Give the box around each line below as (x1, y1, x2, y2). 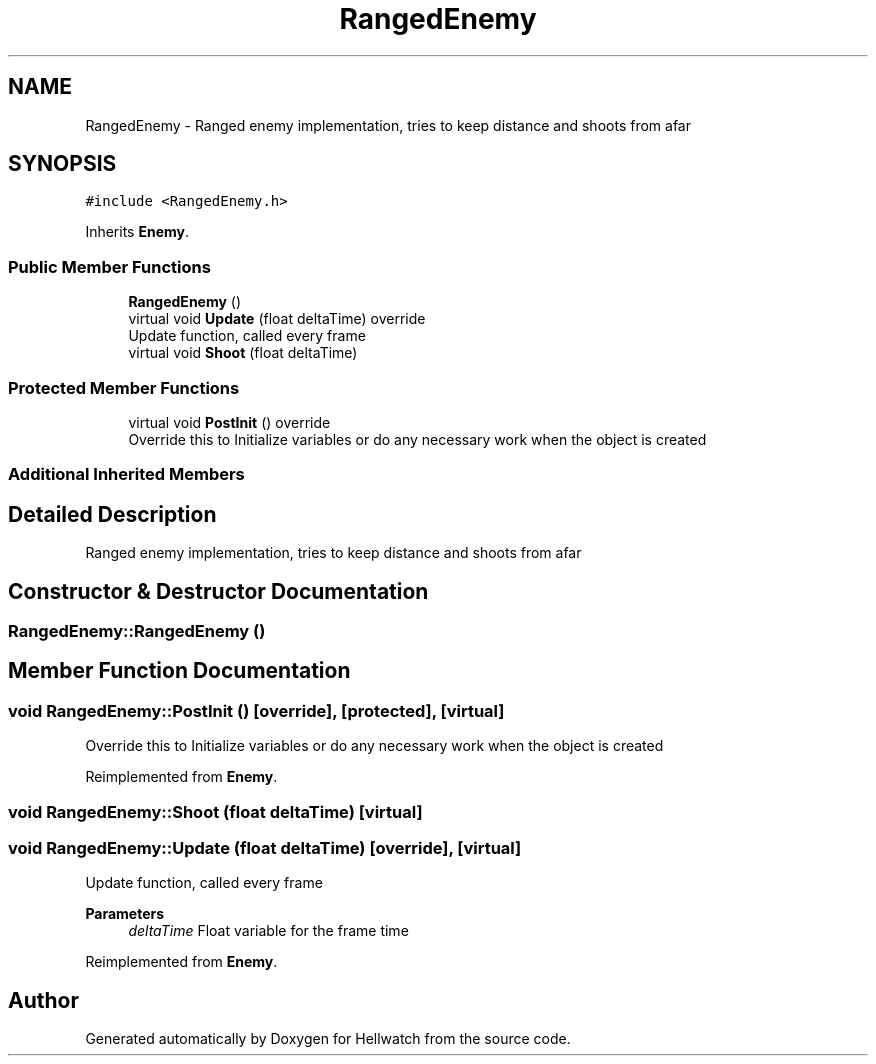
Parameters (85, 905, 165, 923)
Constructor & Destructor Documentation (8, 578, 429, 604)
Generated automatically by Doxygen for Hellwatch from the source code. (85, 1030, 571, 1048)
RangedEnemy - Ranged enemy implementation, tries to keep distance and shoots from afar (85, 116, 691, 134)
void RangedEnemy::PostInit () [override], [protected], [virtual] (8, 700, 505, 721)
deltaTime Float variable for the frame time (128, 922, 409, 940)
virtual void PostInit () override (128, 413, 331, 431)
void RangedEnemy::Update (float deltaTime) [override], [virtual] (8, 837, 522, 858)
